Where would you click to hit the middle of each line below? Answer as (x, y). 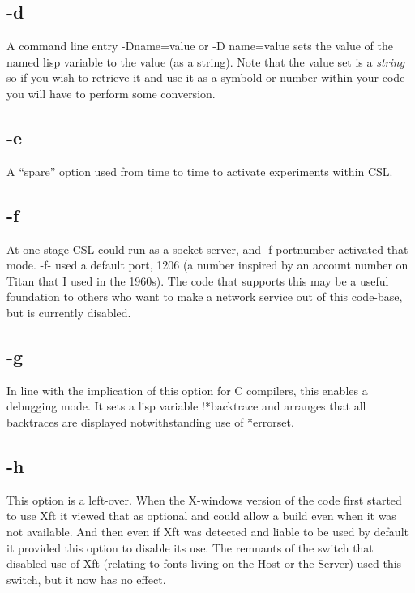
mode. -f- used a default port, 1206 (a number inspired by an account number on (207, 265)
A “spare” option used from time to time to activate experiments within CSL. (200, 171)
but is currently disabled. (69, 312)
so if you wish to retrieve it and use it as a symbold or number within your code (206, 77)
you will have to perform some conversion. (111, 93)
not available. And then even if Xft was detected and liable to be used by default (207, 531)
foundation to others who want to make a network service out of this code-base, (205, 296)
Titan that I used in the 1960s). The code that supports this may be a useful (198, 280)
